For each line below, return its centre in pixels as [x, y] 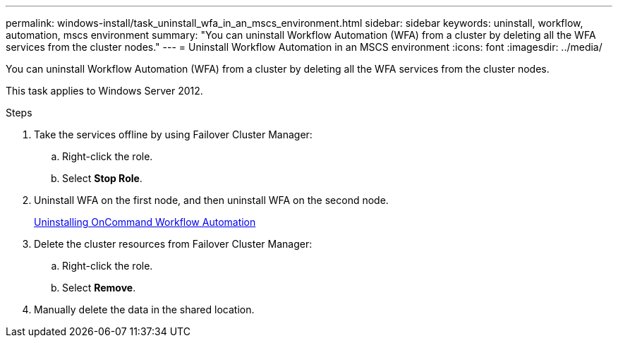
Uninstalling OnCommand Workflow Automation [145, 222]
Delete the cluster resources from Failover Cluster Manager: [173, 244]
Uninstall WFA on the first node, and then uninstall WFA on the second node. [211, 200]
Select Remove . [99, 288]
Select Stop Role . [102, 178]
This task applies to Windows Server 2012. [104, 91]
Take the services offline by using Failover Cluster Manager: [173, 134]
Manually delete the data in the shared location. [144, 309]
